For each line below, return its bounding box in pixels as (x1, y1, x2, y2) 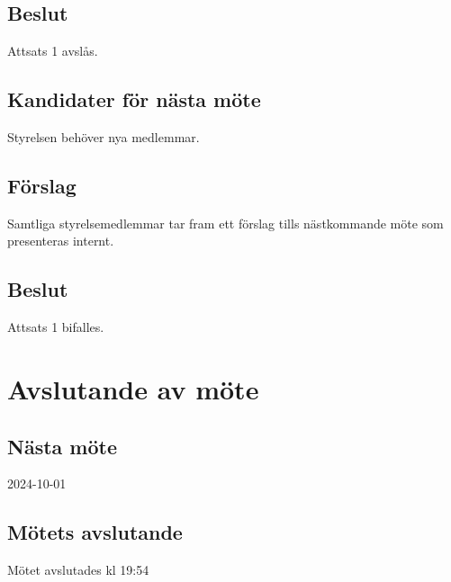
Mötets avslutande (7, 518, 183, 546)
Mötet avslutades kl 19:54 (7, 560, 149, 579)
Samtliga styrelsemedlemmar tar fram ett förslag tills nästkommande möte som (7, 213, 444, 232)
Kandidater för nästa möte (7, 85, 261, 113)
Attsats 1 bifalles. (7, 318, 104, 336)
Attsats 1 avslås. (7, 41, 98, 60)
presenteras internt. (7, 231, 114, 250)
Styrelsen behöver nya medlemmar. (7, 128, 200, 146)
